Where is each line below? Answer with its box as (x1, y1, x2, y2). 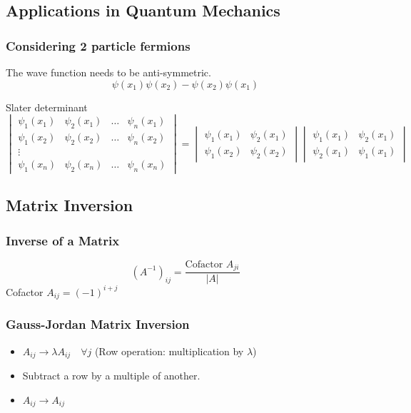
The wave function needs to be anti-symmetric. (6, 65, 211, 79)
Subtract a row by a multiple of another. (22, 367, 201, 382)
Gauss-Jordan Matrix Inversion (6, 315, 190, 333)
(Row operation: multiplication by (94, 343, 244, 358)
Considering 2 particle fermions (6, 36, 191, 54)
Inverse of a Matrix (6, 231, 120, 249)
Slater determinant (6, 99, 88, 114)
